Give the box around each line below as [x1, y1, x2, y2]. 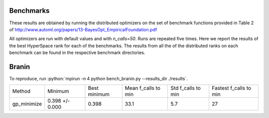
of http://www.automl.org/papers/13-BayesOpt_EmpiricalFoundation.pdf [9, 26, 157, 32]
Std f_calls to [170, 85, 201, 92]
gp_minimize [12, 101, 42, 108]
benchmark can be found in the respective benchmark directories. [9, 50, 145, 56]
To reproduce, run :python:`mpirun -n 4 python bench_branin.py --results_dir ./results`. [9, 75, 188, 81]
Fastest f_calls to [212, 85, 252, 92]
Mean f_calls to [125, 85, 160, 92]
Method [12, 88, 31, 95]
